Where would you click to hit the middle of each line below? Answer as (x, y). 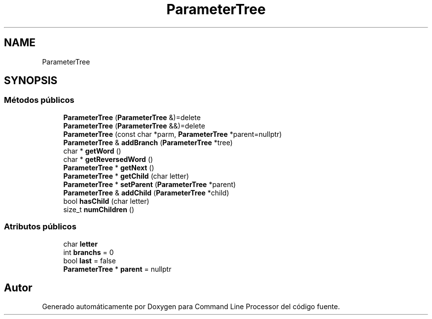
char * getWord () (92, 151)
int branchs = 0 (89, 252)
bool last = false (90, 260)
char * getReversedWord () (108, 159)
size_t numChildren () (99, 209)
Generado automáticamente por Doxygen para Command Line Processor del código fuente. (191, 307)
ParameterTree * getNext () (109, 167)
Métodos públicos (39, 100)
